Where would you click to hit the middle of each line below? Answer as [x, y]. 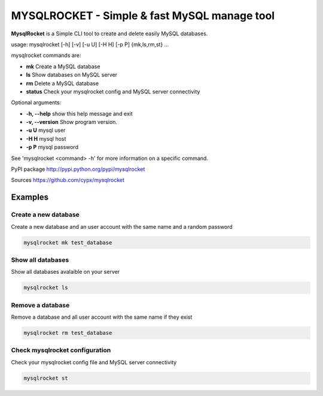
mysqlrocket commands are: [46, 55]
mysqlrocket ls [46, 288]
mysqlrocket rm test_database [68, 333]
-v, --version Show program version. [72, 122]
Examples [30, 197]
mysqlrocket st [46, 378]
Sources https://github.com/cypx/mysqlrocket [68, 180]
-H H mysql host [46, 138]
